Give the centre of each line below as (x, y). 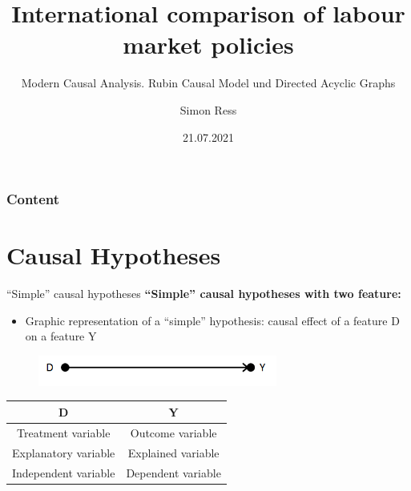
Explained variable (173, 452)
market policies (208, 44)
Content (33, 199)
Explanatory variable (64, 452)
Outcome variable (173, 432)
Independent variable (64, 472)
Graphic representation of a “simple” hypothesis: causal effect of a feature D (212, 320)
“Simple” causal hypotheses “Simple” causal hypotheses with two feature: (204, 294)
